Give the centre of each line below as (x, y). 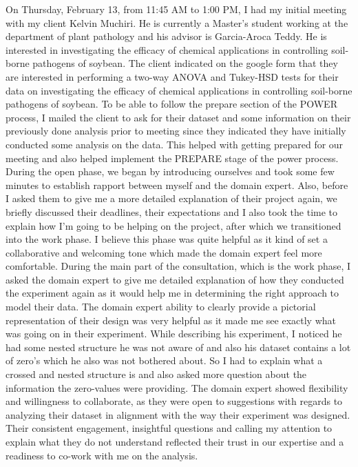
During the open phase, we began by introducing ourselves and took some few (170, 171)
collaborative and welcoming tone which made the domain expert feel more (164, 252)
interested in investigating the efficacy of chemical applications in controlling (167, 49)
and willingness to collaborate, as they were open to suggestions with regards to (174, 401)
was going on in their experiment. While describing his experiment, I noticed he (174, 334)
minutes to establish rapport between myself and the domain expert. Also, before (177, 185)
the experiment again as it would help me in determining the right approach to (172, 293)
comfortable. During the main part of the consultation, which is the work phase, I (178, 266)
